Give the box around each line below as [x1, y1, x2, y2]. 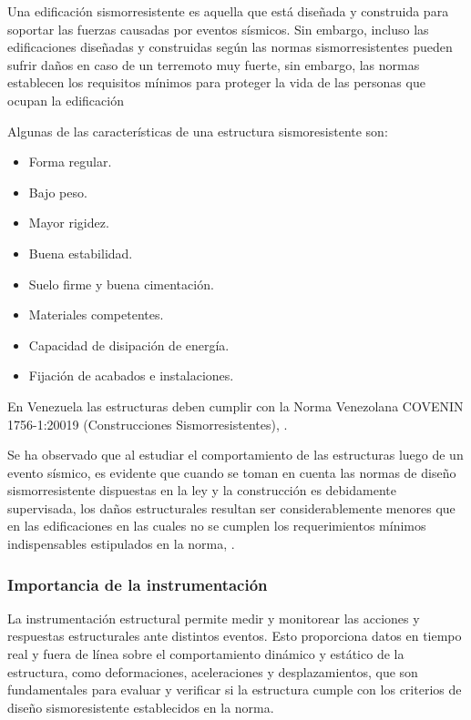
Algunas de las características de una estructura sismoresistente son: [7, 121, 388, 140]
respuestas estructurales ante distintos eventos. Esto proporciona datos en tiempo [7, 626, 462, 645]
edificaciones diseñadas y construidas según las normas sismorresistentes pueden [7, 37, 453, 56]
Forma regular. [28, 152, 112, 171]
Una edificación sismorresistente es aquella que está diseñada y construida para [7, 2, 449, 20]
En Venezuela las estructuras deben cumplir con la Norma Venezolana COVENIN [7, 396, 464, 415]
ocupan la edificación [7, 90, 124, 109]
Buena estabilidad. [28, 243, 133, 262]
